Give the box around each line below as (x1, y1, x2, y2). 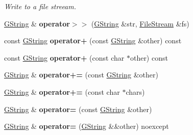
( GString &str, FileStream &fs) (91, 18, 189, 29)
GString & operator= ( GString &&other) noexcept (4, 121, 169, 131)
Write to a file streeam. (4, 1, 77, 11)
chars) (126, 86, 145, 97)
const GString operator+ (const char (4, 52, 125, 63)
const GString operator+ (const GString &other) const (4, 35, 182, 46)
